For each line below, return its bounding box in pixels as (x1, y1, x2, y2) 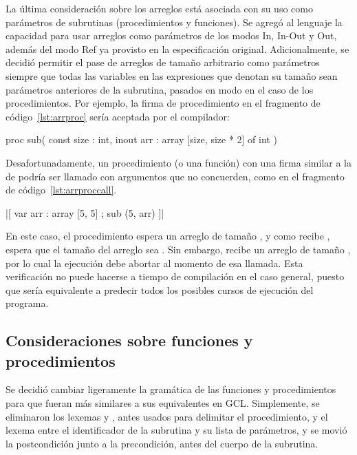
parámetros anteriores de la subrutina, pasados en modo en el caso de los (6, 82, 314, 96)
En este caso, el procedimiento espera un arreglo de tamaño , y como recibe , (6, 229, 330, 243)
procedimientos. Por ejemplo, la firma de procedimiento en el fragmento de (6, 96, 321, 110)
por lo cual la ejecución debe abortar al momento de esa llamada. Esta (6, 255, 303, 270)
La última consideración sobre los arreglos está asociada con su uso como (6, 1, 313, 15)
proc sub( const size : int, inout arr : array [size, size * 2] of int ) (6, 132, 277, 147)
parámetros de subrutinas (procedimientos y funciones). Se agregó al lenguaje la (6, 14, 343, 29)
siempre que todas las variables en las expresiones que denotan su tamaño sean (6, 68, 338, 83)
